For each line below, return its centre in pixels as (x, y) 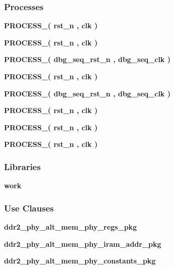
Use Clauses (29, 208)
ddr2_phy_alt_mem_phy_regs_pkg (71, 227)
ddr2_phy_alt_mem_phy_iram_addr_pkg (83, 244)
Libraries (22, 166)
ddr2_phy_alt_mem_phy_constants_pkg (80, 261)
